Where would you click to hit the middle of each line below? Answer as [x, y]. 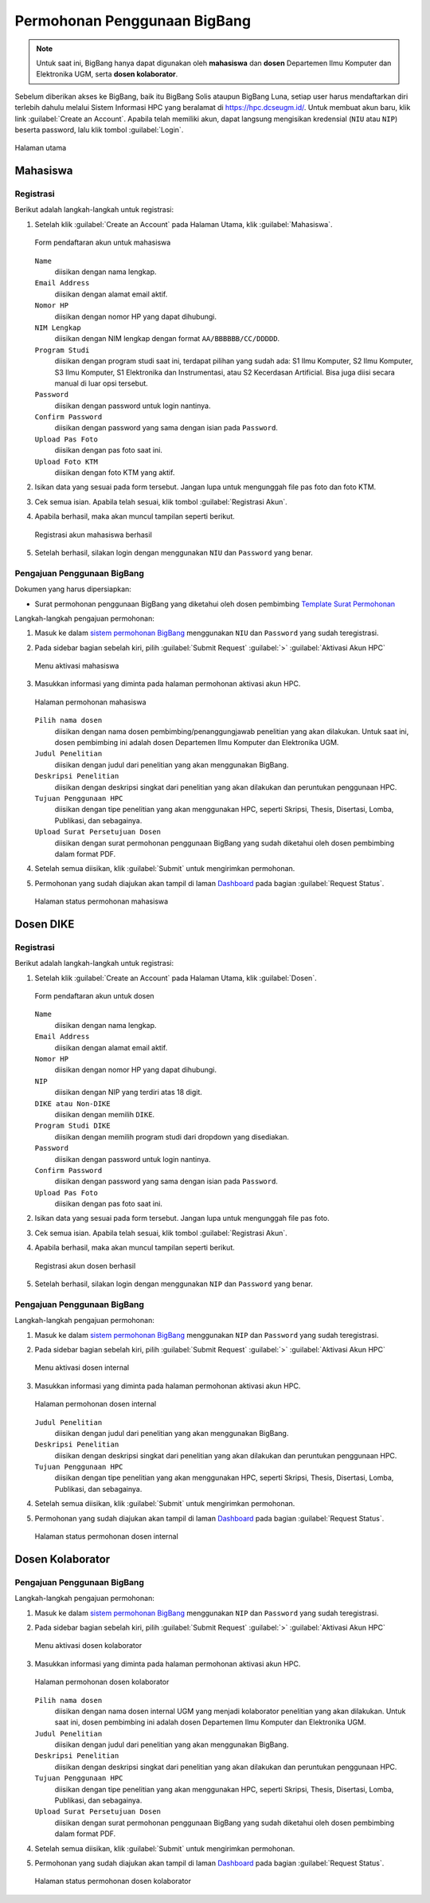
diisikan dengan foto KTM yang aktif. [115, 473]
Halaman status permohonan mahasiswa [102, 901]
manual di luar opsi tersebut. [102, 383]
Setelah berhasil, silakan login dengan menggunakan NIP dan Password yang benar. [174, 1284]
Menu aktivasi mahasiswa [77, 666]
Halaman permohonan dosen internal [96, 1404]
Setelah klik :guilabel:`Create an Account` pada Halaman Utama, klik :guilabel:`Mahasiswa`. [184, 224]
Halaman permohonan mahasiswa [90, 702]
